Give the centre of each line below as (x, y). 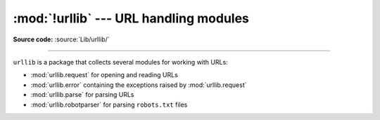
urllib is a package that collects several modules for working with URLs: (120, 62)
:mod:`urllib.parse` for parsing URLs (82, 95)
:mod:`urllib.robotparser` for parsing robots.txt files (109, 105)
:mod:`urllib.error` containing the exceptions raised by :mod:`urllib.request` (139, 85)
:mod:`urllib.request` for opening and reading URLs (104, 75)
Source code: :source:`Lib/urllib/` (62, 39)
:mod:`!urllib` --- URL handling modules (131, 18)
